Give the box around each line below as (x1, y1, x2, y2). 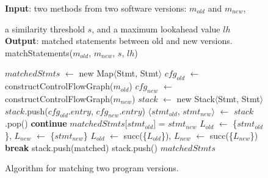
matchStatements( (5, 46, 73, 59)
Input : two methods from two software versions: (5, 2, 187, 14)
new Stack (176, 92, 215, 105)
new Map (79, 67, 114, 80)
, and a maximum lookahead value (92, 22, 220, 35)
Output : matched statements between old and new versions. (5, 34, 233, 47)
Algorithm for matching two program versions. (5, 161, 179, 174)
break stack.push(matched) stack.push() (5, 141, 158, 154)
